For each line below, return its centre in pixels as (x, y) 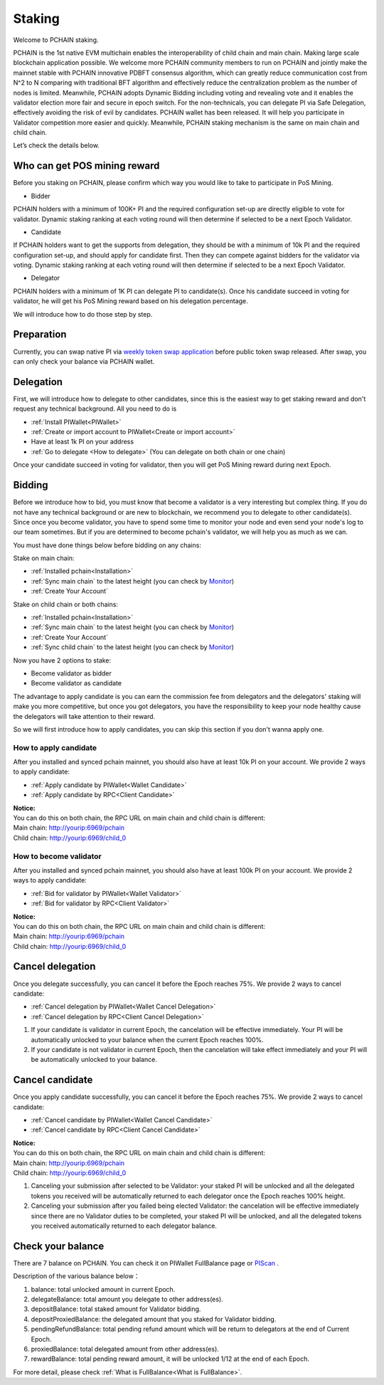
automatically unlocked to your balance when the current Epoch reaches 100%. (148, 1040)
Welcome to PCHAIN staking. (56, 40)
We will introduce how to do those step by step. (83, 314)
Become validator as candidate (76, 683)
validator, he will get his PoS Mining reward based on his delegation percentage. (130, 301)
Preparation (40, 335)
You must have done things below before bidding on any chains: (107, 545)
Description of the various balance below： (76, 1276)
